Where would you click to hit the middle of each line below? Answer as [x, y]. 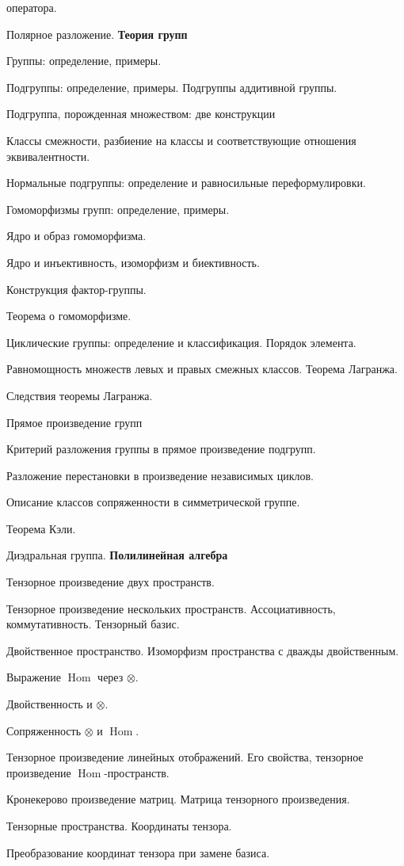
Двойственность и [50, 704]
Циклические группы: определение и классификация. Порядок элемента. [181, 342]
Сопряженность [44, 730]
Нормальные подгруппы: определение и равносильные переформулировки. [186, 183]
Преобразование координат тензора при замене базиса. [138, 852]
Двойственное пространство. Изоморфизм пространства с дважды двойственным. [203, 650]
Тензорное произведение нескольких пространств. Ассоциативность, [171, 608]
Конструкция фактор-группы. [76, 289]
